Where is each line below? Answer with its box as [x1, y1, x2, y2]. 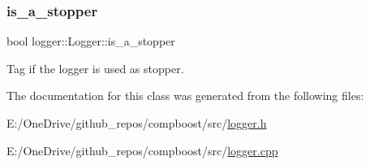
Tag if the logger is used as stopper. [6, 59, 184, 76]
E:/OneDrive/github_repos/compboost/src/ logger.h [6, 115, 267, 131]
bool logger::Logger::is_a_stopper [6, 33, 175, 50]
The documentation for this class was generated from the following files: [6, 87, 364, 104]
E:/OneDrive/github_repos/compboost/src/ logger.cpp [6, 141, 278, 158]
